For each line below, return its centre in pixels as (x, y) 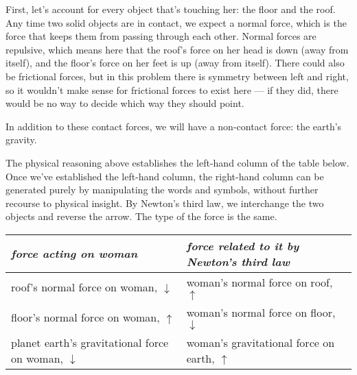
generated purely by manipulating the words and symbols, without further (162, 190)
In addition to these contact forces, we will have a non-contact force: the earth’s (174, 126)
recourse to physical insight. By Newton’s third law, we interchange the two (165, 203)
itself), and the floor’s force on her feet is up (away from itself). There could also (175, 63)
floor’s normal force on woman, (85, 317)
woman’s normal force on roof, (260, 282)
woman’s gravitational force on (261, 342)
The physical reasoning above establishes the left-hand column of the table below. (177, 162)
